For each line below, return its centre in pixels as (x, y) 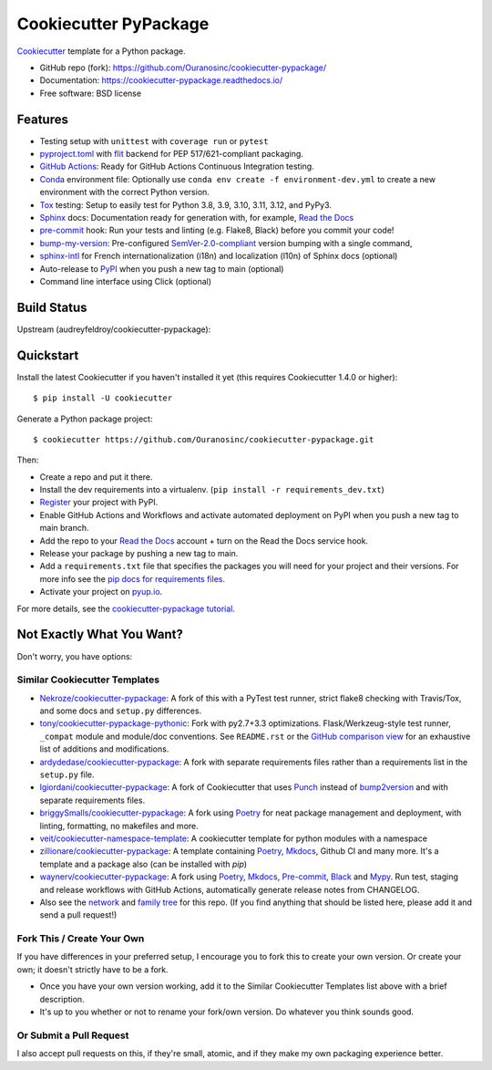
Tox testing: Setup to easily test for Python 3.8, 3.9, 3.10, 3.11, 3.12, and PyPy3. (186, 204)
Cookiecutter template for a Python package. (101, 51)
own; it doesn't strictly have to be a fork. (92, 969)
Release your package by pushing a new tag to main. (139, 554)
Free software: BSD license (90, 93)
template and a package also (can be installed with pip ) (143, 864)
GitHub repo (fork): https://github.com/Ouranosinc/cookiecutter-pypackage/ (183, 68)
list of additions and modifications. (104, 749)
